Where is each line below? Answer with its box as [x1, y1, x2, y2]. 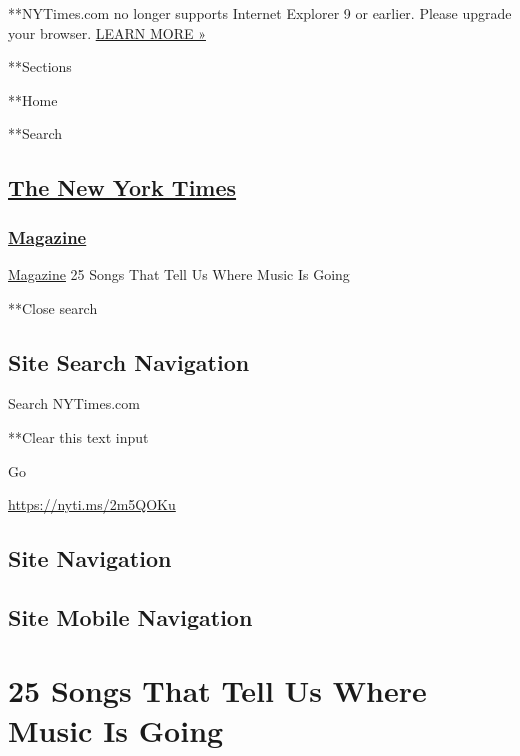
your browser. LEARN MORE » [8, 22, 206, 43]
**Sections [8, 56, 72, 77]
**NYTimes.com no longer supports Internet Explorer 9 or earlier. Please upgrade [8, 3, 512, 23]
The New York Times [8, 172, 237, 203]
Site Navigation [8, 543, 172, 574]
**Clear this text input [8, 426, 149, 447]
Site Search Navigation [8, 346, 250, 377]
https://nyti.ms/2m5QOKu [8, 494, 176, 515]
